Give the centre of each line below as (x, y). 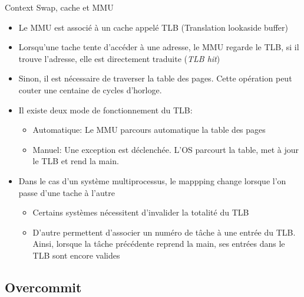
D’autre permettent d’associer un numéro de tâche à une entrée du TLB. (164, 232)
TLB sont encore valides (76, 255)
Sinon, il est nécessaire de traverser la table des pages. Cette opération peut (155, 78)
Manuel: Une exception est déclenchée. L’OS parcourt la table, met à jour (166, 149)
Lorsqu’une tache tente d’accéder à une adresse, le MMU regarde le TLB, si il (159, 47)
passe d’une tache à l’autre (67, 192)
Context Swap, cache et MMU (59, 7)
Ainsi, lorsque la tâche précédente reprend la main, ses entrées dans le (159, 244)
